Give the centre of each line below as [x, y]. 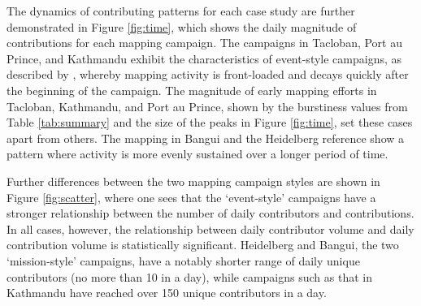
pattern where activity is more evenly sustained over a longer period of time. [197, 154]
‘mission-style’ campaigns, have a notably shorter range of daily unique [183, 260]
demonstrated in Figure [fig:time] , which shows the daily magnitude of [182, 26]
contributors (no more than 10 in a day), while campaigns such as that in [189, 276]
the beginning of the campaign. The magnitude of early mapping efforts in [192, 90]
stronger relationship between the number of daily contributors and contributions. [210, 213]
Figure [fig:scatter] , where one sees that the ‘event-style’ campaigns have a [191, 197]
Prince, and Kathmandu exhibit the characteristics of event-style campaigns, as [204, 58]
